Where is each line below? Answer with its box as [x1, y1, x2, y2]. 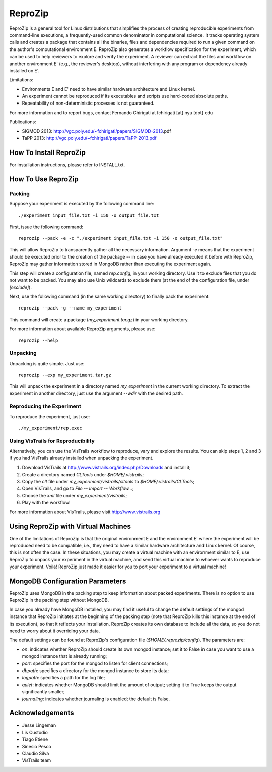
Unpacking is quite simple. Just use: [9, 360, 85, 366]
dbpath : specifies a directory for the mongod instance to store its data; [22, 667, 169, 674]
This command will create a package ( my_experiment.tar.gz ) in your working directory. [9, 316, 189, 323]
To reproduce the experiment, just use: [9, 414, 90, 419]
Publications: [9, 119, 36, 125]
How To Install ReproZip [9, 148, 86, 157]
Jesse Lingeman [22, 722, 56, 728]
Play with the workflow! [22, 500, 71, 506]
